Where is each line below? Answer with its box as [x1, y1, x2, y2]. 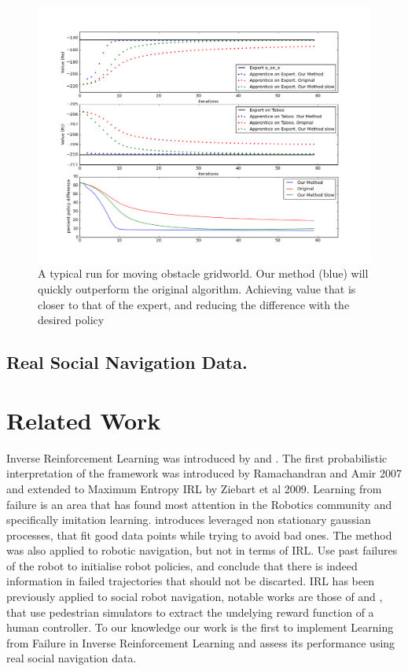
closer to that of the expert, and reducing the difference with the [38, 296, 350, 312]
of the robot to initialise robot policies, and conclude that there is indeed [6, 557, 358, 573]
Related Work [6, 404, 161, 436]
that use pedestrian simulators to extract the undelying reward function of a [6, 603, 374, 620]
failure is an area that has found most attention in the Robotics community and [6, 496, 392, 512]
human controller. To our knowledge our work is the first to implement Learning [6, 619, 394, 636]
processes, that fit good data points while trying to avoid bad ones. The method [6, 526, 392, 543]
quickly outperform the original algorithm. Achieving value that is [38, 281, 356, 297]
